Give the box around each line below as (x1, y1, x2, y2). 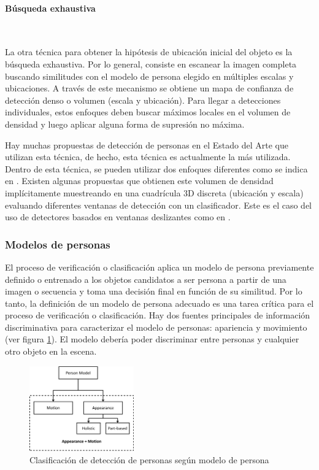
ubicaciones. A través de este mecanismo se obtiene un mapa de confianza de (5, 82, 294, 94)
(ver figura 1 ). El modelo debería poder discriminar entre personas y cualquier (5, 333, 299, 345)
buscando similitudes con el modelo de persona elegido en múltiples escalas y (5, 69, 294, 82)
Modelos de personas (5, 236, 110, 252)
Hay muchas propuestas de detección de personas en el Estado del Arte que (5, 138, 288, 151)
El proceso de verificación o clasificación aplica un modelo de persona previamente (5, 260, 314, 273)
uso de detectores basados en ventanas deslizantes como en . (5, 210, 231, 223)
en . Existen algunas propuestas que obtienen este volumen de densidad (5, 174, 274, 187)
